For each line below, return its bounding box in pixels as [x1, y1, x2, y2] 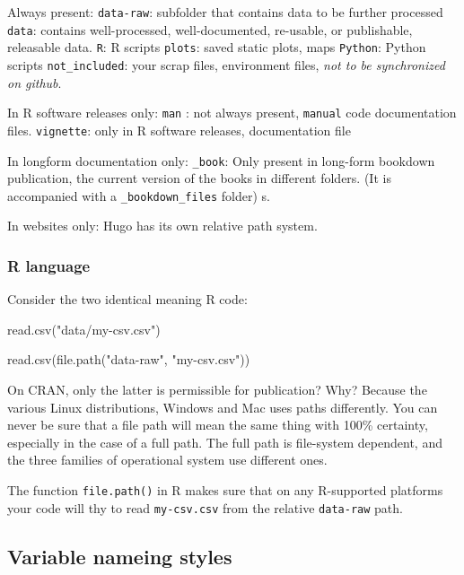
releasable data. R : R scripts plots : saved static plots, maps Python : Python [7, 38, 426, 57]
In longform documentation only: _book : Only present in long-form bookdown [7, 151, 435, 170]
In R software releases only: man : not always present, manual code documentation [7, 103, 457, 122]
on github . [7, 73, 62, 91]
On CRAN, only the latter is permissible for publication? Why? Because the [7, 380, 427, 399]
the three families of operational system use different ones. [7, 450, 328, 469]
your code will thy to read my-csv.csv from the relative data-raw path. [7, 498, 403, 517]
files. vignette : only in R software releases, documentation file [7, 120, 351, 139]
